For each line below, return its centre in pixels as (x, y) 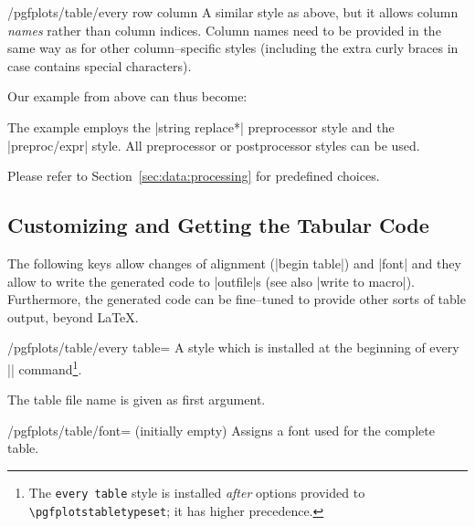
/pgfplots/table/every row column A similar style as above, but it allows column (233, 12)
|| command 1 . (45, 367)
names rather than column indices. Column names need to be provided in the (224, 30)
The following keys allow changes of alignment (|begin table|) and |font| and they (234, 263)
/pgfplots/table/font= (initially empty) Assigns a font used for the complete (221, 430)
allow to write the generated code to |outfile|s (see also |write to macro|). (211, 281)
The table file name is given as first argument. (137, 400)
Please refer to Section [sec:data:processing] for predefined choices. (194, 176)
